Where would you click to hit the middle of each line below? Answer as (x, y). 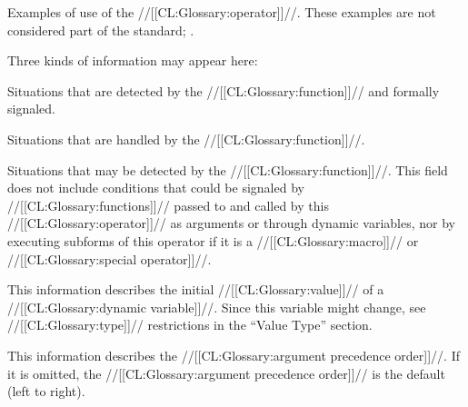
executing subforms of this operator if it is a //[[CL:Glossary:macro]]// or (213, 240)
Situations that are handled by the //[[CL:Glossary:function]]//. (186, 139)
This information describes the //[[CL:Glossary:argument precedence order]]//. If (234, 355)
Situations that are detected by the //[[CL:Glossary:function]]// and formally (224, 90)
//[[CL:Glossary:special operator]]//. (110, 258)
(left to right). (46, 391)
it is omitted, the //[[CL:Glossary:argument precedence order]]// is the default (226, 373)
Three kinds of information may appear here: (133, 60)
